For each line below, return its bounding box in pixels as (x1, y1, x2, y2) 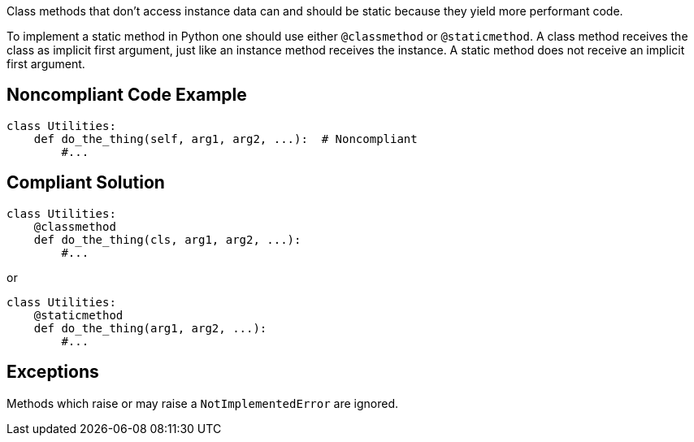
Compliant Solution (7, 172, 165, 193)
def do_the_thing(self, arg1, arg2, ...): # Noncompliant (33, 132, 418, 145)
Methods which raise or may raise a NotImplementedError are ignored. (7, 396, 398, 410)
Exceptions (7, 362, 99, 383)
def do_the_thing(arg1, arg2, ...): (33, 321, 267, 335)
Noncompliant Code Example (7, 84, 247, 106)
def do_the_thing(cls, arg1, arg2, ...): (33, 232, 301, 246)
